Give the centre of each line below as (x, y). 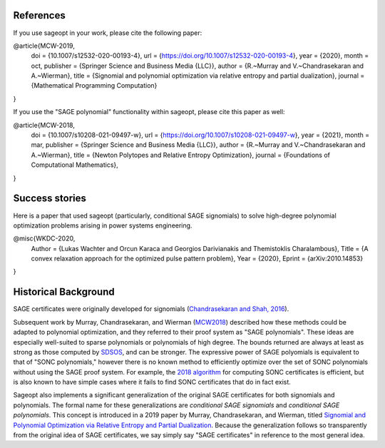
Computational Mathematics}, (75, 165)
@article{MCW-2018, (44, 125)
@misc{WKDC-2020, (44, 238)
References (39, 15)
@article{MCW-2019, (44, 46)
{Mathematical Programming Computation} (94, 86)
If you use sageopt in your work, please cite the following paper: (108, 33)
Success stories (50, 199)
